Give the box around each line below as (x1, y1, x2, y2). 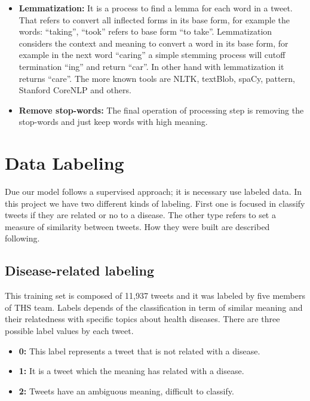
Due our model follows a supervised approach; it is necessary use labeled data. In (5, 185, 302, 198)
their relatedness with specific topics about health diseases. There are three (5, 313, 280, 325)
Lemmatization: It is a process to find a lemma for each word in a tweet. (19, 2, 293, 14)
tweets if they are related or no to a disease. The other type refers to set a (5, 209, 276, 221)
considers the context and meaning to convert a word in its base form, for (19, 36, 288, 49)
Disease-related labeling (5, 261, 155, 280)
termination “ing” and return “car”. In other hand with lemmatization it (19, 60, 284, 72)
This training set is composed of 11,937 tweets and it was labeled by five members (5, 289, 305, 302)
